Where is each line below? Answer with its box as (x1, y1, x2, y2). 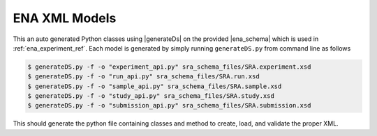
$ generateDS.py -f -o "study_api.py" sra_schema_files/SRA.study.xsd (27, 92, 275, 100)
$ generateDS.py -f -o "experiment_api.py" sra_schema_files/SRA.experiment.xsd (27, 62, 311, 71)
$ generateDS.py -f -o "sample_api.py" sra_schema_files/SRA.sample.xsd (27, 82, 282, 90)
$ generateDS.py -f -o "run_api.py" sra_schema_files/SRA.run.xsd (27, 73, 260, 80)
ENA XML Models (13, 10, 117, 26)
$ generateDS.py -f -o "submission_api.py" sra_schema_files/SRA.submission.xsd (27, 101, 311, 110)
